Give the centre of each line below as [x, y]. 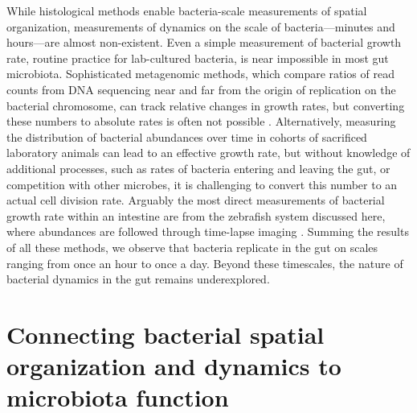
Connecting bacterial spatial [166, 334]
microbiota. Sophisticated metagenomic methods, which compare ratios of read [200, 74]
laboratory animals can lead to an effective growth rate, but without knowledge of [208, 153]
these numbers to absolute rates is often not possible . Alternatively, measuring [201, 121]
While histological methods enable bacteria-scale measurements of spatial [187, 10]
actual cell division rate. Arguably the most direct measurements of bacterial [196, 200]
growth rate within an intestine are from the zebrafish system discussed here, [196, 215]
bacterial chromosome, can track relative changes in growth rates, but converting [206, 105]
